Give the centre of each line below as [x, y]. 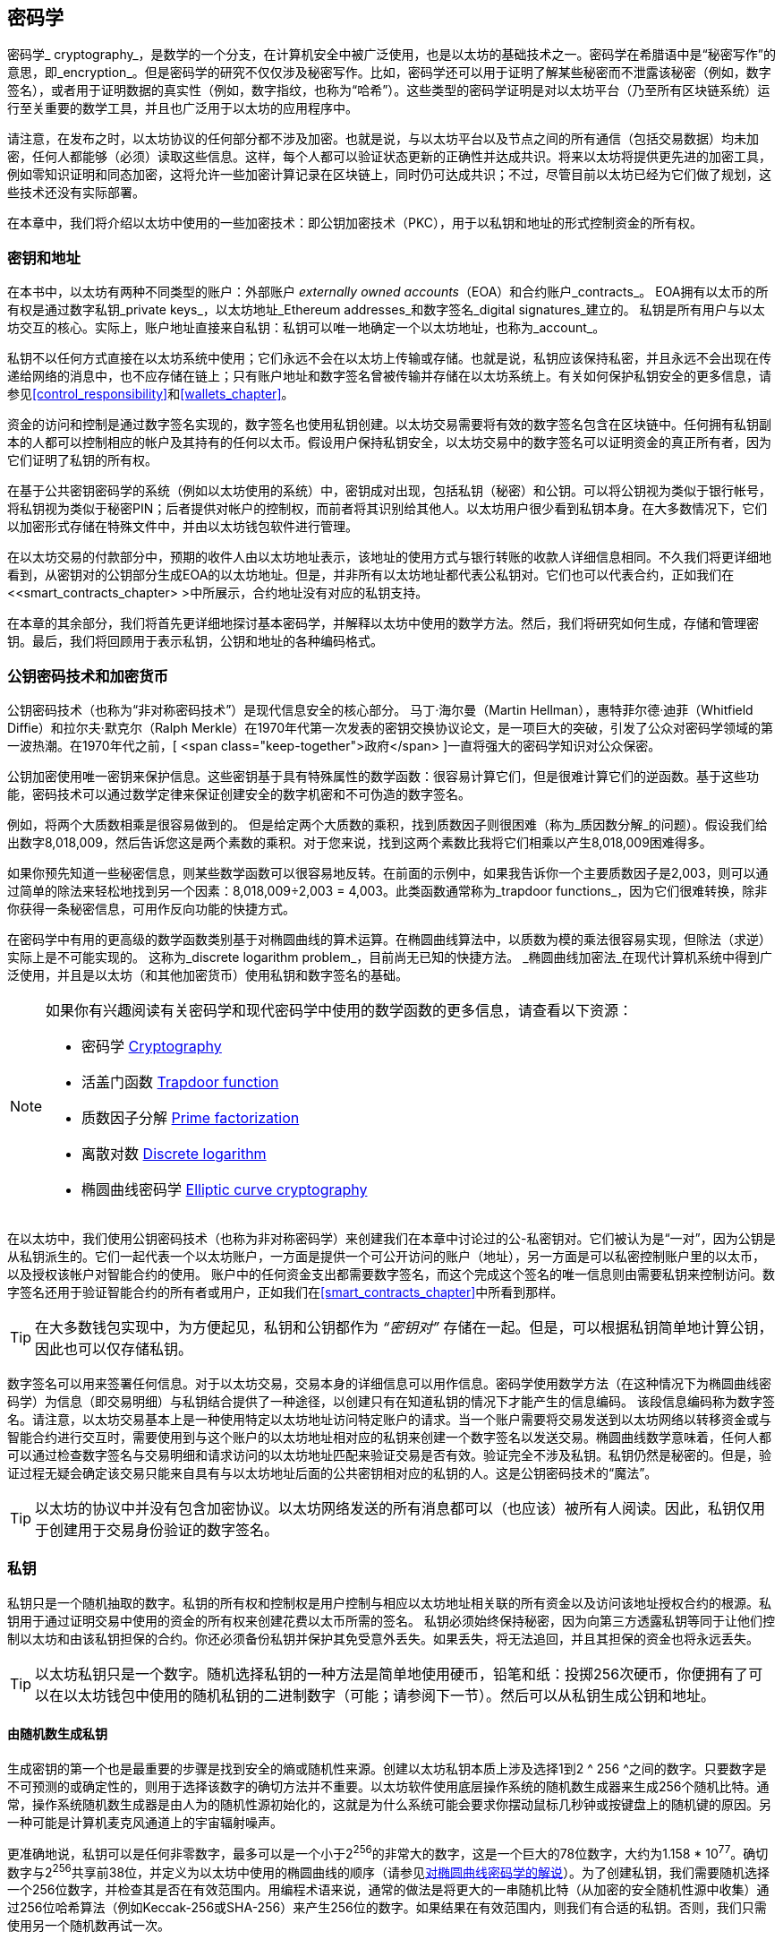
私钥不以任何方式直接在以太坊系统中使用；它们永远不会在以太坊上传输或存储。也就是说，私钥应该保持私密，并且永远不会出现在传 [389, 358]
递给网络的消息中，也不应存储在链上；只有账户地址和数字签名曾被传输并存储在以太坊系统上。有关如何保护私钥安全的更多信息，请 [389, 376]
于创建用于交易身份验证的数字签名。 [157, 1529]
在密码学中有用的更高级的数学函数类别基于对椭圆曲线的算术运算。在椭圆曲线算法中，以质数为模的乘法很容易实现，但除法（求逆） [389, 939]
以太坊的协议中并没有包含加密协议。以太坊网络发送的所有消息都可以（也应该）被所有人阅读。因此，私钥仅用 [400, 1508]
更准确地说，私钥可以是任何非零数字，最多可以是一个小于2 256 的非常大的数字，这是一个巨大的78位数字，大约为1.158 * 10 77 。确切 [388, 1852]
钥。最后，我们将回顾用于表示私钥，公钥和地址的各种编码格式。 [195, 641]
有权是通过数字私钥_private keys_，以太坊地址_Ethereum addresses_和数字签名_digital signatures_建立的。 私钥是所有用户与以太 [386, 310]
